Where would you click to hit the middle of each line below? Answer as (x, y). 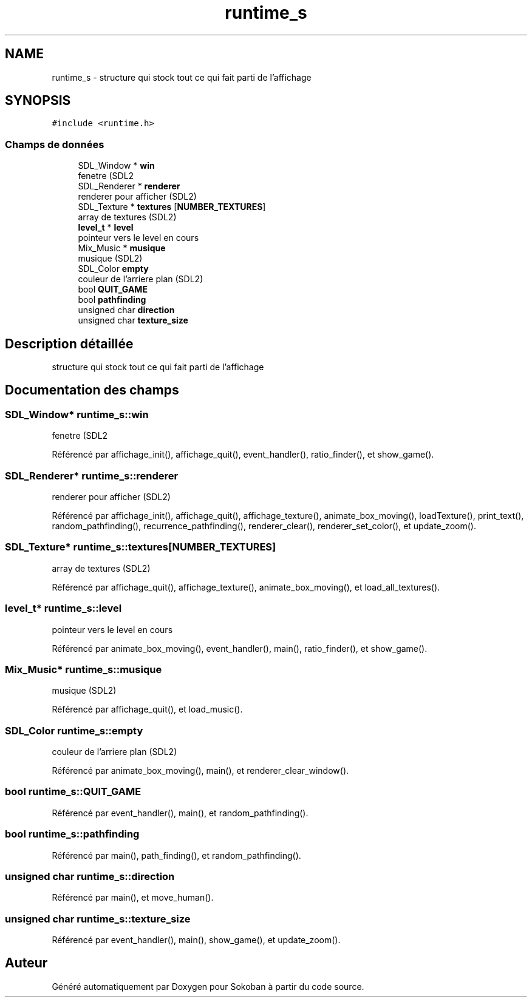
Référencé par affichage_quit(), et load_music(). (147, 709)
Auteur (26, 963)
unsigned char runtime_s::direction (90, 876)
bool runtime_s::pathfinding (72, 834)
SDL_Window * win (116, 166)
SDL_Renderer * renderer (129, 186)
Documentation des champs (92, 390)
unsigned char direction (126, 310)
